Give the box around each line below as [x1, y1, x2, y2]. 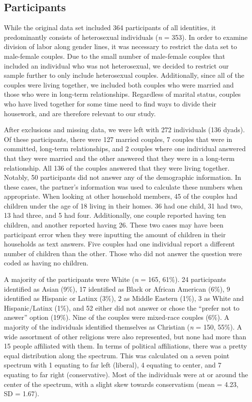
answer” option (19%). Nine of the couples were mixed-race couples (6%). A [4, 312, 230, 322]
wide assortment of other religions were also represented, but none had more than [4, 331, 246, 341]
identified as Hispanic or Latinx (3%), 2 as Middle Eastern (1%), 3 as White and [4, 293, 244, 303]
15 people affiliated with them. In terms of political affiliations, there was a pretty [4, 341, 247, 351]
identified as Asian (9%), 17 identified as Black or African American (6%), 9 [4, 283, 230, 294]
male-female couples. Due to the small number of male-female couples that [4, 51, 225, 61]
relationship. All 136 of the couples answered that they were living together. [4, 162, 230, 173]
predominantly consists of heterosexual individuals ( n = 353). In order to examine [4, 32, 248, 42]
